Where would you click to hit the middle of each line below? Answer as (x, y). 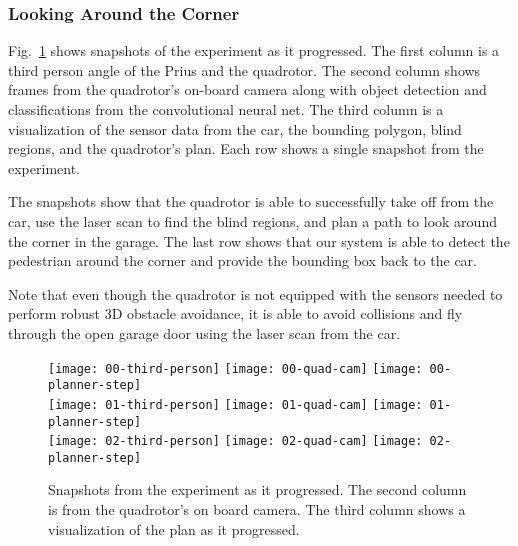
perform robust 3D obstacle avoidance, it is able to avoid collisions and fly (235, 313)
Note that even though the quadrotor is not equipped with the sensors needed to (255, 293)
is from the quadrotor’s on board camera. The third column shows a (257, 509)
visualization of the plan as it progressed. (174, 528)
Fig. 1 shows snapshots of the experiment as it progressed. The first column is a (254, 50)
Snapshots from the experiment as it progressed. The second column (257, 489)
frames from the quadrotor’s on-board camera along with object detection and (247, 89)
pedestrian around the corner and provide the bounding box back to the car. (242, 260)
